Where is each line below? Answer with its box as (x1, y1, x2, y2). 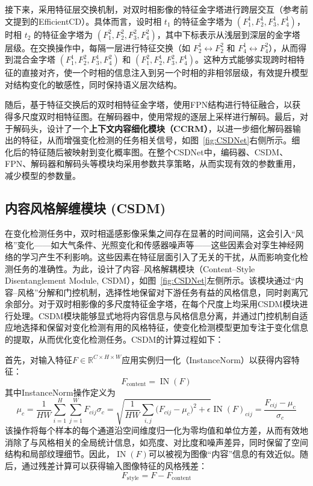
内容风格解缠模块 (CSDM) (5, 198, 166, 217)
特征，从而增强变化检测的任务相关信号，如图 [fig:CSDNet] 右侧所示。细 (21, 134, 300, 146)
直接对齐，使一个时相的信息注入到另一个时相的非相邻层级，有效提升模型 (21, 66, 308, 79)
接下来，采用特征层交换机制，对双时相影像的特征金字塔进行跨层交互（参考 (5, 3, 300, 15)
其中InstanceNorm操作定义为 (5, 385, 116, 398)
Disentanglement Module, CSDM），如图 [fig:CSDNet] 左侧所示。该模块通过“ (5, 274, 296, 287)
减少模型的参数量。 (5, 169, 81, 181)
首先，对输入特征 (5, 353, 72, 366)
